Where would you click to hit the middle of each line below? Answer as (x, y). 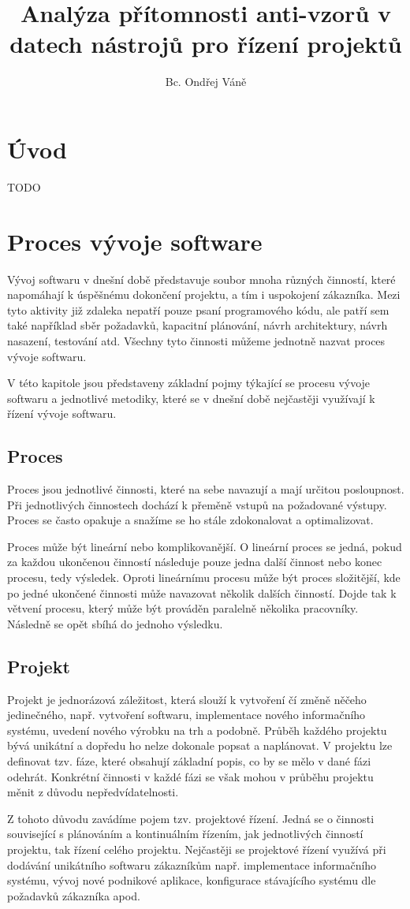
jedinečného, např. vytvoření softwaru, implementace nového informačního (186, 715)
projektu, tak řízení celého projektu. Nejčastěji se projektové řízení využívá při (197, 849)
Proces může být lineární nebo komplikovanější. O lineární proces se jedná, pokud (205, 546)
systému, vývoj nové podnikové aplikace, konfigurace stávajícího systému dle (192, 880)
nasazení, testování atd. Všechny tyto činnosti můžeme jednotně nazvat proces (196, 340)
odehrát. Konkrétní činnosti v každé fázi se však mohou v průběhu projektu (190, 776)
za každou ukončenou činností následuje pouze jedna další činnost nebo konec (195, 562)
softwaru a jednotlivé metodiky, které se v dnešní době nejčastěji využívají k (191, 398)
